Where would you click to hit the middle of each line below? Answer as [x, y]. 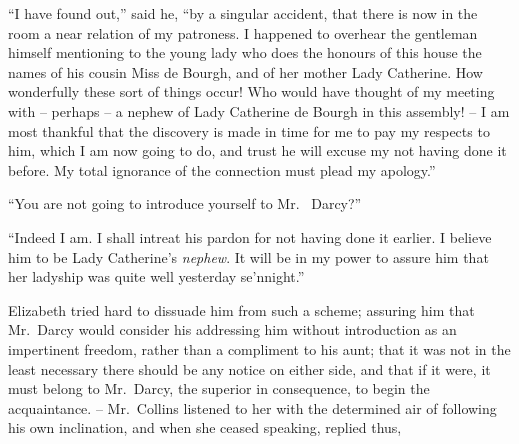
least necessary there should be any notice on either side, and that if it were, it [249, 368]
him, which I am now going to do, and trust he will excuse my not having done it [257, 150]
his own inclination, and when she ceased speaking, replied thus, [205, 427]
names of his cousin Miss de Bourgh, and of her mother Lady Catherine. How [245, 71]
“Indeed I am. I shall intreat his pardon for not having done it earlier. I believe [250, 236]
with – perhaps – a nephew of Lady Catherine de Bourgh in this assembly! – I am [259, 110]
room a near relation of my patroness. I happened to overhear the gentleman [243, 32]
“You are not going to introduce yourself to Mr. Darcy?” [185, 203]
